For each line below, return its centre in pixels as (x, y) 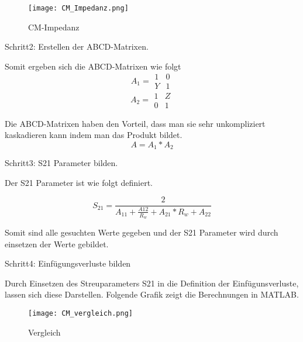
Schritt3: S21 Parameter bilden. (61, 163)
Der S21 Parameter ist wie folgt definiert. (79, 182)
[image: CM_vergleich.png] (80, 314)
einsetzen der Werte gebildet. (57, 243)
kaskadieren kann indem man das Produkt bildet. (94, 135)
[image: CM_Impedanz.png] (78, 8)
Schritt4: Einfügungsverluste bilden (68, 263)
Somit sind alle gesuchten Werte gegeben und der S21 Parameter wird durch (142, 232)
